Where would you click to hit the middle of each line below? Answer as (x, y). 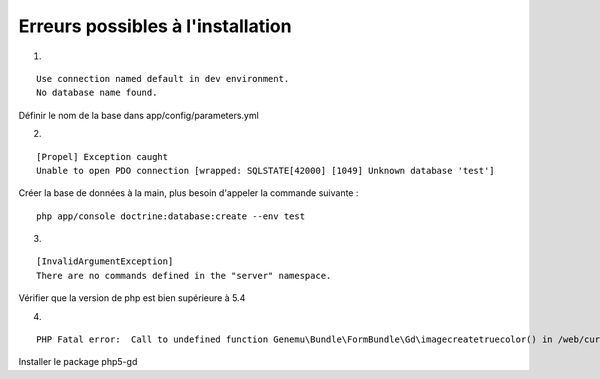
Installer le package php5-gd (78, 362)
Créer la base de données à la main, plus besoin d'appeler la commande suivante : (188, 193)
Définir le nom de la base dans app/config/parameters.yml (138, 115)
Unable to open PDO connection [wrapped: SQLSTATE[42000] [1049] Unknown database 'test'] (265, 170)
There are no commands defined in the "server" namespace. (184, 275)
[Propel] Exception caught (102, 156)
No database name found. (97, 93)
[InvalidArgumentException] (105, 261)
